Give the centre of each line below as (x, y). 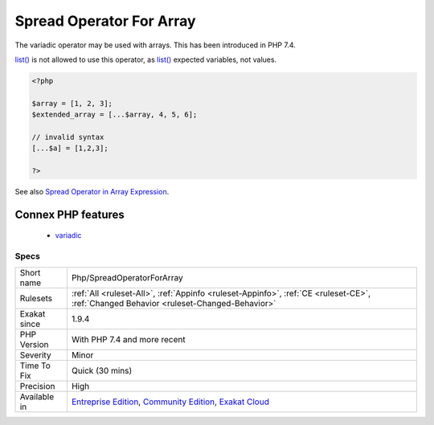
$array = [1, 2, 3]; (72, 103)
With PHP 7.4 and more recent (128, 339)
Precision (37, 386)
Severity (35, 355)
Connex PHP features (70, 214)
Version (34, 344)
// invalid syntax (68, 137)
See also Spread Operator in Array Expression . (92, 192)
